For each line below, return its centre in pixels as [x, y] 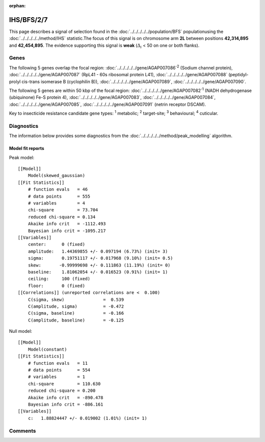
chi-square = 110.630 [64, 384]
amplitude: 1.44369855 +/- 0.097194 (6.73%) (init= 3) [98, 251]
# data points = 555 [59, 196]
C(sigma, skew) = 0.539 [76, 299]
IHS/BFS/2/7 [28, 20]
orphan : [17, 6]
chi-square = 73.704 [63, 210]
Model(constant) [47, 349]
